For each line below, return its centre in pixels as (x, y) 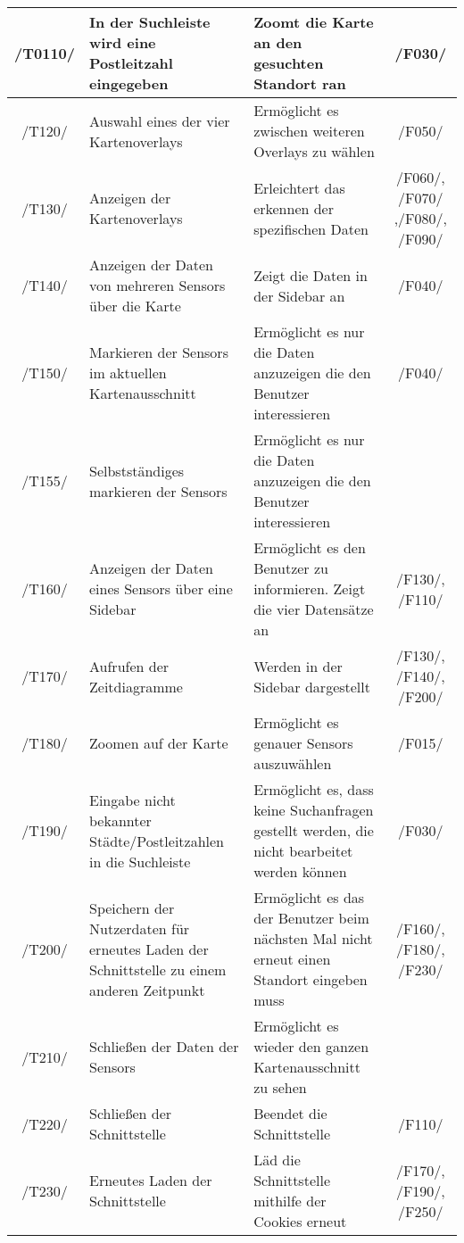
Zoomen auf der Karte (159, 743)
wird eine (123, 42)
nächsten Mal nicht (313, 938)
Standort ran (300, 83)
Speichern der (132, 907)
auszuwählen (293, 763)
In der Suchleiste (150, 22)
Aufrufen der (129, 666)
